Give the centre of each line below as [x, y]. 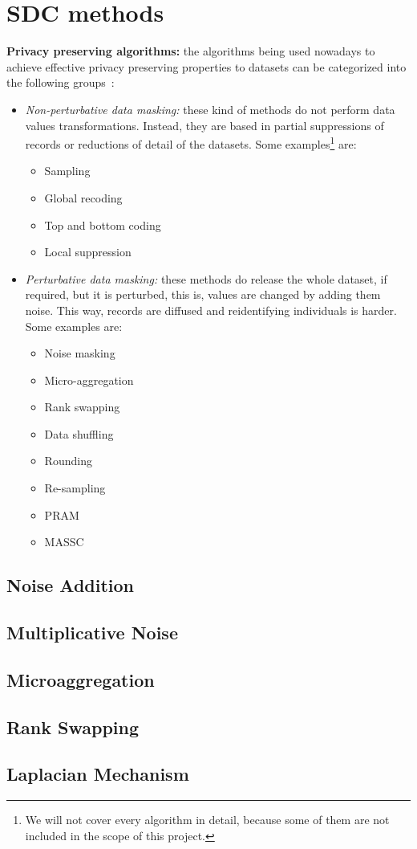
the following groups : [61, 82]
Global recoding [83, 197]
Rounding [68, 461]
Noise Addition [71, 585]
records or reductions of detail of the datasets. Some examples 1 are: [191, 143]
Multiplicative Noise [92, 633]
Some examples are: [74, 326]
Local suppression [88, 252]
